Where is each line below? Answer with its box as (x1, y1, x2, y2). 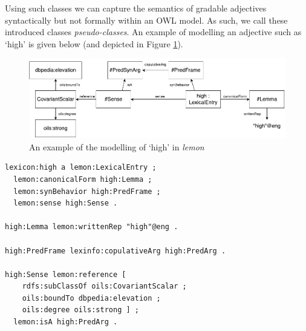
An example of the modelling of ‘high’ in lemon (29, 140, 204, 153)
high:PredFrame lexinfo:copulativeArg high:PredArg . (5, 246, 226, 255)
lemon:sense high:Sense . (13, 199, 118, 208)
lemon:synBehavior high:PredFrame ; (13, 187, 161, 196)
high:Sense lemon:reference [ (5, 270, 126, 279)
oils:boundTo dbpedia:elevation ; (22, 293, 161, 303)
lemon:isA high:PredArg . (13, 318, 118, 327)
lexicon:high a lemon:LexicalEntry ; (5, 163, 157, 172)
